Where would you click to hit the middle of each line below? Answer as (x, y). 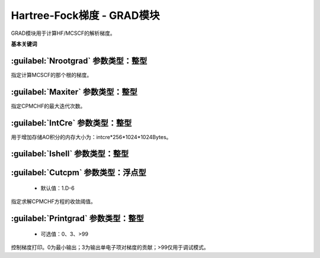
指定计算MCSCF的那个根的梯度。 (52, 75)
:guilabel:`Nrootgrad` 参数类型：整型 (79, 61)
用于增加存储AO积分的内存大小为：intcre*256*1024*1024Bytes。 (91, 137)
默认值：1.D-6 (57, 188)
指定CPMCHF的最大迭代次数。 (48, 106)
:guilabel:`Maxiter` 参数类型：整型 (74, 92)
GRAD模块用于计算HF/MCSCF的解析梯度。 (63, 33)
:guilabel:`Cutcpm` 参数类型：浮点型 (79, 172)
